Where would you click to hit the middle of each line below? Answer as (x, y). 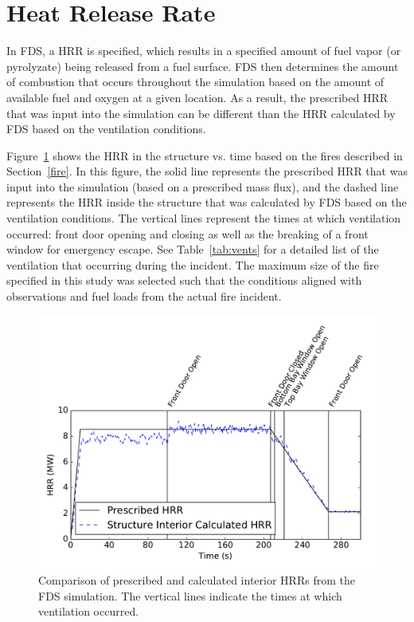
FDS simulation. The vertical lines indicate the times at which (190, 595)
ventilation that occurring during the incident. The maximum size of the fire (193, 264)
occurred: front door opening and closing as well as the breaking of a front (187, 233)
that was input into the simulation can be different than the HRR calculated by (201, 113)
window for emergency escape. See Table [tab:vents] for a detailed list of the (193, 249)
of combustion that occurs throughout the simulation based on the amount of (195, 82)
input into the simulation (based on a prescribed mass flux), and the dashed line (203, 186)
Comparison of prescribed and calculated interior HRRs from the (197, 580)
